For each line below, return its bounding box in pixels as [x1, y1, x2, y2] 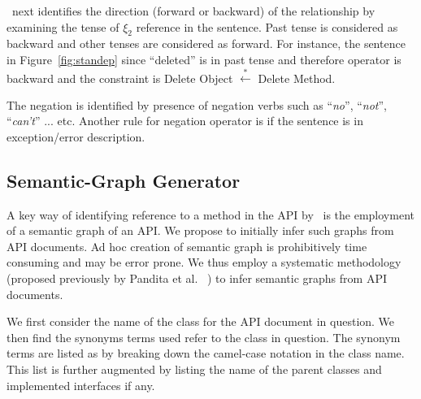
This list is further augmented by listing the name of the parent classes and [7, 361, 382, 378]
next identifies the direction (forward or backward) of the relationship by [11, 2, 375, 19]
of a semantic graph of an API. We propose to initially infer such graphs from [7, 222, 394, 239]
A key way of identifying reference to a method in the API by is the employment [7, 206, 414, 223]
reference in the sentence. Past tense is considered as [136, 18, 398, 35]
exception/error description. [7, 128, 145, 145]
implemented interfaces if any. [7, 376, 155, 393]
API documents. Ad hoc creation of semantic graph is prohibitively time [7, 237, 367, 254]
